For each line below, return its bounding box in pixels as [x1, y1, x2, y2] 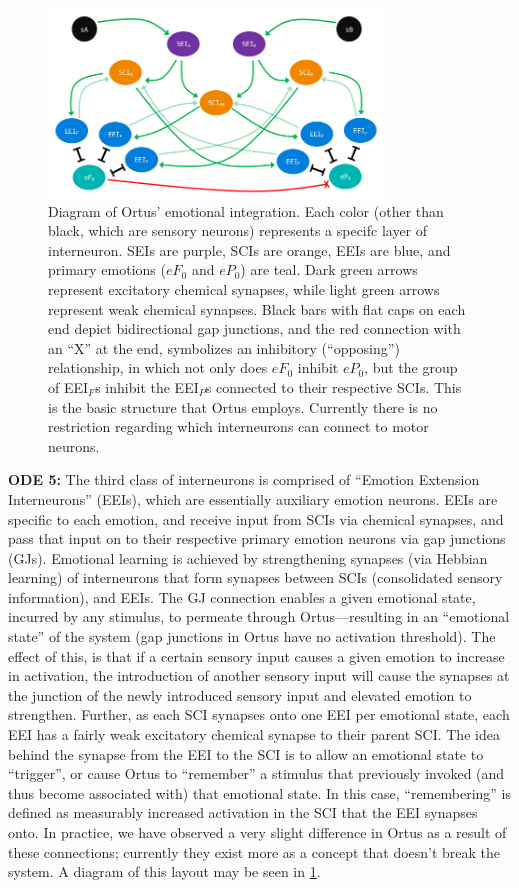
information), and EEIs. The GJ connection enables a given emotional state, [8, 586, 476, 607]
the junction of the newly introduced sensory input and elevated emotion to [8, 684, 472, 705]
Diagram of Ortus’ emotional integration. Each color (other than [48, 200, 444, 221]
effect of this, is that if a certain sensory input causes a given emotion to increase [8, 645, 505, 666]
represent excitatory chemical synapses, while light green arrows [48, 278, 440, 299]
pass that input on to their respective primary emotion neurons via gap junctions [8, 528, 506, 549]
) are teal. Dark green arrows [240, 259, 418, 280]
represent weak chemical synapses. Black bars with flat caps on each [48, 298, 466, 319]
